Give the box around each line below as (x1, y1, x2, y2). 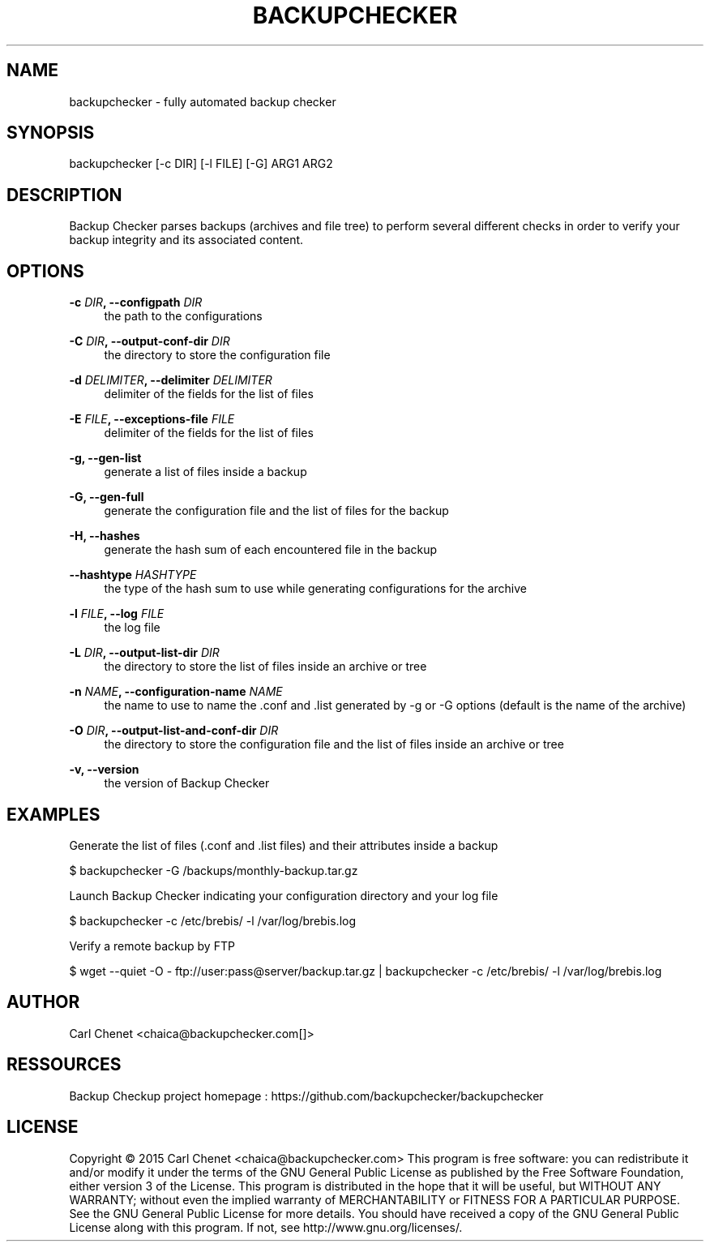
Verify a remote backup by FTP (69, 938, 235, 953)
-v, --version (69, 762, 139, 777)
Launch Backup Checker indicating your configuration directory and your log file (69, 888, 498, 903)
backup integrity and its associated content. (69, 233, 304, 247)
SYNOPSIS (6, 122, 95, 144)
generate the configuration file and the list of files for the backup (104, 504, 449, 518)
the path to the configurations (104, 309, 263, 324)
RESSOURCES (6, 1054, 122, 1075)
